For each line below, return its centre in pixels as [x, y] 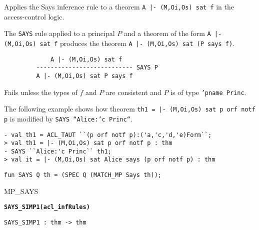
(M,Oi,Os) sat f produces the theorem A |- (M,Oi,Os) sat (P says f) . [119, 43]
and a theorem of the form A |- [173, 33]
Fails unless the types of [41, 92]
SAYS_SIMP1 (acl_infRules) [47, 207]
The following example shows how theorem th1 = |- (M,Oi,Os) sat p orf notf [130, 109]
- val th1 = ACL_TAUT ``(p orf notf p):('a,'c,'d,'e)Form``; [108, 135]
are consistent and [133, 92]
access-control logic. [34, 16]
